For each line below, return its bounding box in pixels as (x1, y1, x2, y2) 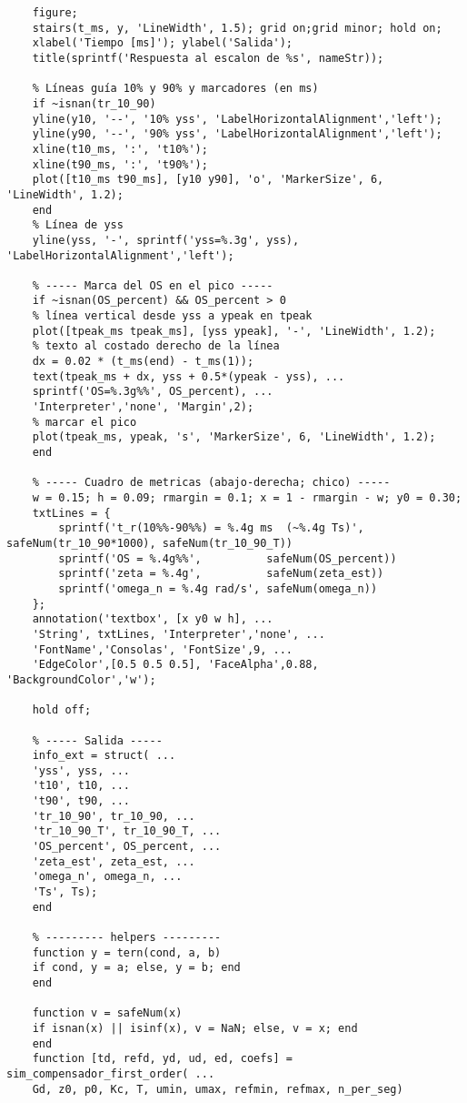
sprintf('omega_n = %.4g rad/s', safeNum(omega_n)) (58, 582, 378, 595)
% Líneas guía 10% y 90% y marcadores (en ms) (32, 82, 319, 96)
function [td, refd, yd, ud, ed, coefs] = (32, 1052, 293, 1066)
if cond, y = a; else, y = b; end (32, 961, 241, 975)
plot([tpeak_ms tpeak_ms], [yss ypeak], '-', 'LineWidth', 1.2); (32, 324, 436, 338)
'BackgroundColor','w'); (6, 673, 156, 686)
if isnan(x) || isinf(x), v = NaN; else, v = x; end (32, 1021, 358, 1035)
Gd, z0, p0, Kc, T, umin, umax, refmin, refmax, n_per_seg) (32, 1082, 403, 1096)
